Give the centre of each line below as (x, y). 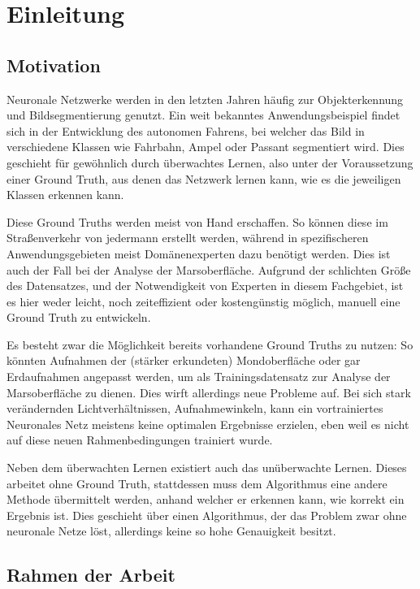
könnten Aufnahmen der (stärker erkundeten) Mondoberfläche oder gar (184, 360)
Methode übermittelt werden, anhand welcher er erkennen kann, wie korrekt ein (206, 499)
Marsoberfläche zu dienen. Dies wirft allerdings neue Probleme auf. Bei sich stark (209, 392)
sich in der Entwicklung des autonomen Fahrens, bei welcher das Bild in (186, 130)
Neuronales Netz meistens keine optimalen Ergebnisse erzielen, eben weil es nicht (208, 424)
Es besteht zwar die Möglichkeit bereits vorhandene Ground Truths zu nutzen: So (210, 344)
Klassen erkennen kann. (65, 195)
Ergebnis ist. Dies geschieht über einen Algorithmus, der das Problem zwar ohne (207, 515)
